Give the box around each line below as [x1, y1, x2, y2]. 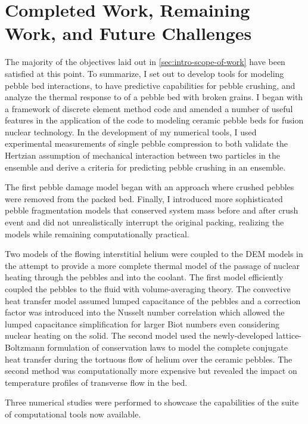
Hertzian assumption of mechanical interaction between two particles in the [5, 149, 280, 162]
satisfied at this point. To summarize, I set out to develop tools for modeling [5, 67, 284, 79]
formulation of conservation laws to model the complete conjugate [47, 341, 288, 353]
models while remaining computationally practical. [5, 227, 189, 240]
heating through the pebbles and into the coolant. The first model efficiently [5, 271, 284, 283]
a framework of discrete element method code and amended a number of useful [5, 102, 293, 114]
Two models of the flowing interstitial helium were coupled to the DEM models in [5, 247, 303, 260]
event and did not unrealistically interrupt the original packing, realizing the [5, 216, 284, 228]
